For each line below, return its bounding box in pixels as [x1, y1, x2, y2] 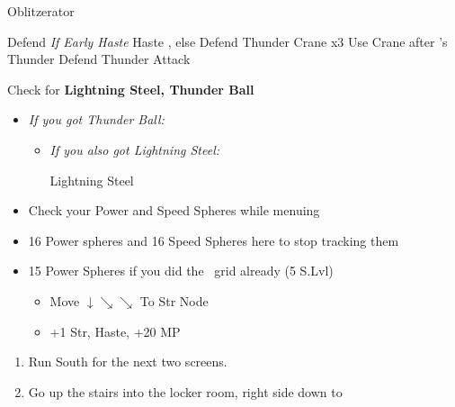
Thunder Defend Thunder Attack [7, 50, 191, 68]
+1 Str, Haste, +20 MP [49, 321, 181, 340]
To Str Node [139, 291, 209, 310]
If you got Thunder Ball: [28, 110, 165, 129]
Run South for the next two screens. [28, 352, 227, 371]
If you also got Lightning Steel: [49, 140, 220, 158]
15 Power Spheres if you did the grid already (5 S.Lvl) [28, 261, 334, 280]
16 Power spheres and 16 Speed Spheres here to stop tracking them [28, 231, 399, 249]
